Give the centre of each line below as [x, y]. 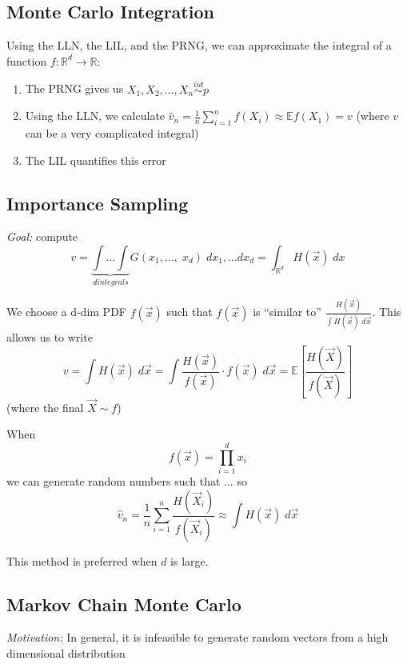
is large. [190, 560]
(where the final [45, 407]
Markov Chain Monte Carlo [124, 604]
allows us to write [50, 337]
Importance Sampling [98, 203]
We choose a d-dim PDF [66, 312]
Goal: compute [42, 236]
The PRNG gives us [74, 88]
